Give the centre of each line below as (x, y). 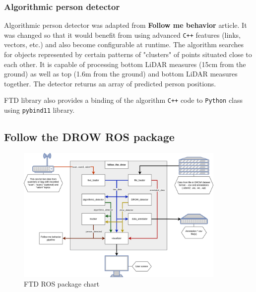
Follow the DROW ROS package (89, 137)
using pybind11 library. (39, 110)
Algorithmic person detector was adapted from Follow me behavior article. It (126, 25)
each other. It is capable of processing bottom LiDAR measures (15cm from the (125, 64)
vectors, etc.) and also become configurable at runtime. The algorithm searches (124, 44)
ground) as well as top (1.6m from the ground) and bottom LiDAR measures (121, 74)
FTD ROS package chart (62, 284)
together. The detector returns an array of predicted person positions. (110, 83)
